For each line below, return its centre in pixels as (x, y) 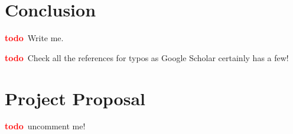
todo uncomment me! (45, 126)
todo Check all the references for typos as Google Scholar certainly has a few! (147, 57)
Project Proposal (75, 98)
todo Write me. (34, 38)
